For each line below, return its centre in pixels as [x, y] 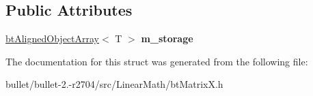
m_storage [167, 38]
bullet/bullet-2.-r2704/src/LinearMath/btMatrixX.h [114, 84]
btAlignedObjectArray [53, 38]
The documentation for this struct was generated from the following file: [157, 61]
